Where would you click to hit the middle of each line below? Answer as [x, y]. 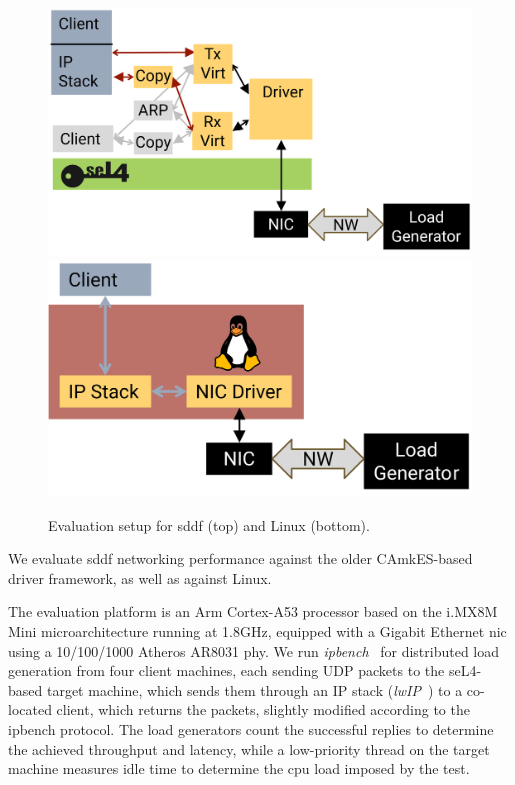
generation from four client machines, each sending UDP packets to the [226, 670]
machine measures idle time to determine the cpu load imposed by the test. [239, 768]
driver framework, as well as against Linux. [140, 577]
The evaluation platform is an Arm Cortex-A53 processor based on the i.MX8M [253, 611]
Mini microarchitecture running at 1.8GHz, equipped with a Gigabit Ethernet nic [257, 631]
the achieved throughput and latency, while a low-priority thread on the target [249, 748]
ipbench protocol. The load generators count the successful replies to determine [251, 728]
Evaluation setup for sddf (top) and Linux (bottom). [209, 524]
